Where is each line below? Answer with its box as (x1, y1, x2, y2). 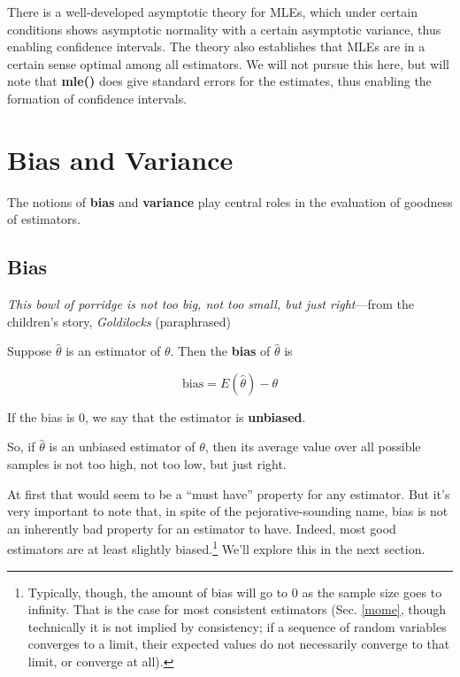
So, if (7, 437, 35, 456)
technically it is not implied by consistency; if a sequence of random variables (27, 617, 447, 635)
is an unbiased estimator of (49, 437, 195, 456)
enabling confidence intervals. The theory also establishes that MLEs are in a (7, 37, 425, 56)
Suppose (7, 342, 52, 360)
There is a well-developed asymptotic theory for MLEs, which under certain (7, 3, 418, 20)
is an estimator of (65, 342, 161, 360)
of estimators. (7, 210, 81, 228)
